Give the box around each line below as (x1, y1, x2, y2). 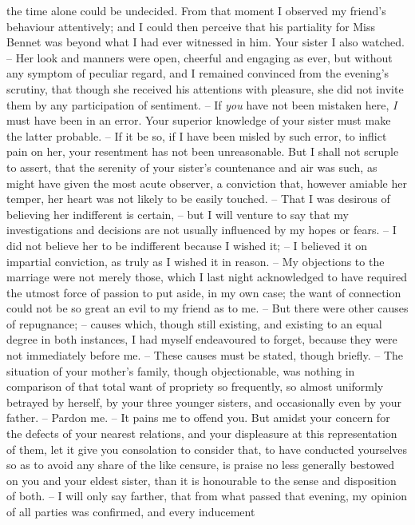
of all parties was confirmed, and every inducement (6, 503, 255, 519)
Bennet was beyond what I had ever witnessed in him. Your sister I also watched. (6, 34, 405, 50)
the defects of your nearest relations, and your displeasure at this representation (6, 425, 397, 442)
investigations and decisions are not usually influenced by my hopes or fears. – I (6, 221, 397, 238)
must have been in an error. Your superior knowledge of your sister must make (6, 112, 391, 129)
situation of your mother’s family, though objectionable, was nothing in (6, 362, 355, 379)
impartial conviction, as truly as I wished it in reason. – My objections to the (6, 253, 385, 269)
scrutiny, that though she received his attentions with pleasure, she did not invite (6, 80, 404, 97)
